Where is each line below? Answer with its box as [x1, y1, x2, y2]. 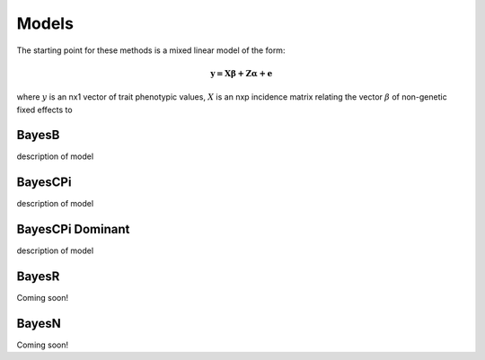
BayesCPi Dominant [16, 222, 130, 237]
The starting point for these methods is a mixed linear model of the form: [16, 45, 286, 56]
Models [16, 13, 74, 33]
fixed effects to [16, 104, 73, 115]
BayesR [16, 269, 60, 285]
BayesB [16, 127, 60, 143]
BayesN [16, 315, 62, 331]
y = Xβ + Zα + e [209, 68, 273, 78]
